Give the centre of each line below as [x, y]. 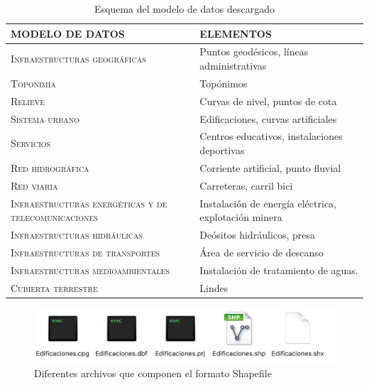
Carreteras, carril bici [246, 185]
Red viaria [34, 185]
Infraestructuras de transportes [86, 252]
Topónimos [224, 83]
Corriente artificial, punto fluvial [270, 167]
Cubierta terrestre [54, 287]
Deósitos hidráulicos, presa [258, 234]
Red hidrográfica [50, 167]
